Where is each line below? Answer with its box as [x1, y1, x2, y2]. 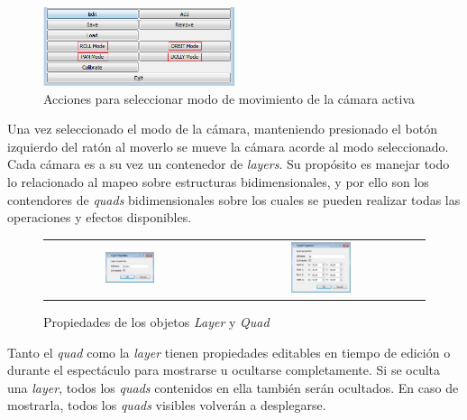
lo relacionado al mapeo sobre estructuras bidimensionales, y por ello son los [7, 173, 429, 191]
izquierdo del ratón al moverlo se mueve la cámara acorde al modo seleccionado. [7, 136, 449, 155]
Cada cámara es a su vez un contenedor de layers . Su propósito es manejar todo [7, 154, 450, 173]
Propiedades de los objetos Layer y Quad [43, 313, 270, 331]
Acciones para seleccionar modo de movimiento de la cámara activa [43, 89, 416, 107]
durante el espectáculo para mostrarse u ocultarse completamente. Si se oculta [7, 360, 441, 379]
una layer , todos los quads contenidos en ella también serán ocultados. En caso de [7, 378, 459, 397]
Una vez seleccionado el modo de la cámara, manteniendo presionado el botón [7, 119, 437, 138]
